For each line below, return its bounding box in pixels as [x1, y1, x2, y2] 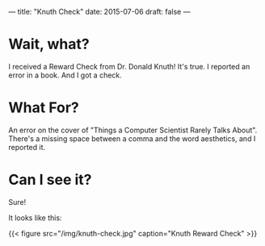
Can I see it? [8, 171, 92, 189]
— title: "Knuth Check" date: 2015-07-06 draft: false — [8, 7, 191, 16]
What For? [8, 98, 79, 117]
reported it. [8, 142, 46, 152]
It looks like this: [8, 213, 62, 223]
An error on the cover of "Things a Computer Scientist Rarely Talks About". [8, 125, 258, 135]
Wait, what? [8, 35, 90, 53]
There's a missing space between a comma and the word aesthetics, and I [8, 133, 256, 144]
